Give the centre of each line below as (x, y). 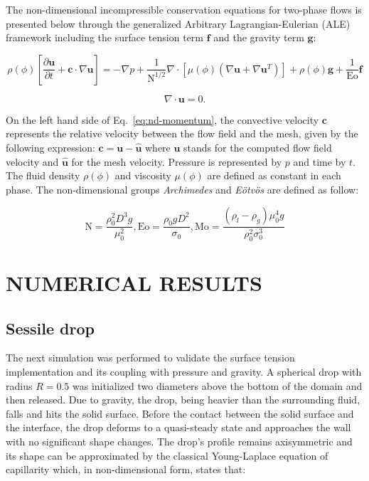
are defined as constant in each (274, 175)
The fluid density (43, 175)
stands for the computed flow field (258, 147)
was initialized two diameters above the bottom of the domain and (218, 385)
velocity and (32, 161)
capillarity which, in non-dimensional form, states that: (126, 469)
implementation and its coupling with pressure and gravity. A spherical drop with (184, 371)
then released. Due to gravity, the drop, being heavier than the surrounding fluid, (183, 400)
